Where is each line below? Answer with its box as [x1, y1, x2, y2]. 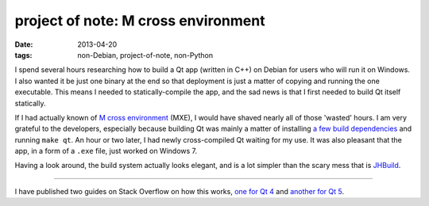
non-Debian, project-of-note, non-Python [77, 50, 214, 59]
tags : [14, 50, 33, 59]
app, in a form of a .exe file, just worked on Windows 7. [14, 147, 198, 156]
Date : [14, 40, 33, 49]
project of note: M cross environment [14, 12, 265, 29]
